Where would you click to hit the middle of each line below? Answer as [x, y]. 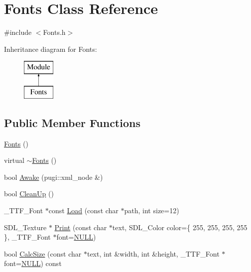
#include [18, 32]
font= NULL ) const [33, 263]
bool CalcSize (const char [43, 253]
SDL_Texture [25, 227]
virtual [14, 160]
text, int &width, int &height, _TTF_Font [153, 253]
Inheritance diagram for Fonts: [51, 49]
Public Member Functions [72, 122]
